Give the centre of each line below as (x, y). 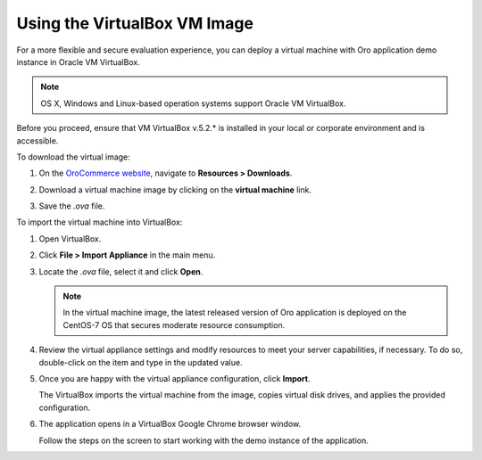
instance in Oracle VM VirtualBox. (78, 62)
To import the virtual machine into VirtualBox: (100, 222)
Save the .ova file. (72, 206)
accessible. (37, 140)
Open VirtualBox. (70, 238)
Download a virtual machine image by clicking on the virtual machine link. (175, 189)
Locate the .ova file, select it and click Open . (121, 271)
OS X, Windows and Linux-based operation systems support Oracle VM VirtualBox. (194, 103)
